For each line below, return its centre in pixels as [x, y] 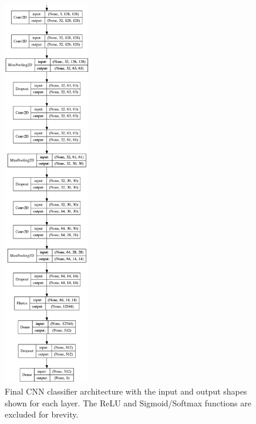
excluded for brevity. [42, 414]
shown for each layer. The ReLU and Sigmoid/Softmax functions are [128, 403]
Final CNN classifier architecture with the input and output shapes [126, 391]
